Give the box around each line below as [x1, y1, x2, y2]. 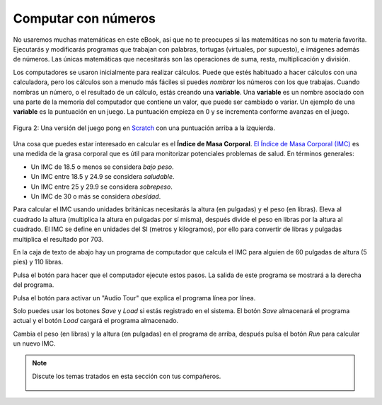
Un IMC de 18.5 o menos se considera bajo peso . [30, 163, 174, 171]
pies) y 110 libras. [13, 258, 64, 266]
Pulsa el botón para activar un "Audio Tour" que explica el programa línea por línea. [13, 293, 256, 302]
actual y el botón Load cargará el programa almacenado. [13, 317, 179, 325]
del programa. [13, 281, 54, 289]
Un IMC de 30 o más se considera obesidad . [30, 192, 161, 201]
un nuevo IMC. [13, 339, 56, 348]
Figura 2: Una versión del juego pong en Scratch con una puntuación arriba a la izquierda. [13, 124, 275, 132]
